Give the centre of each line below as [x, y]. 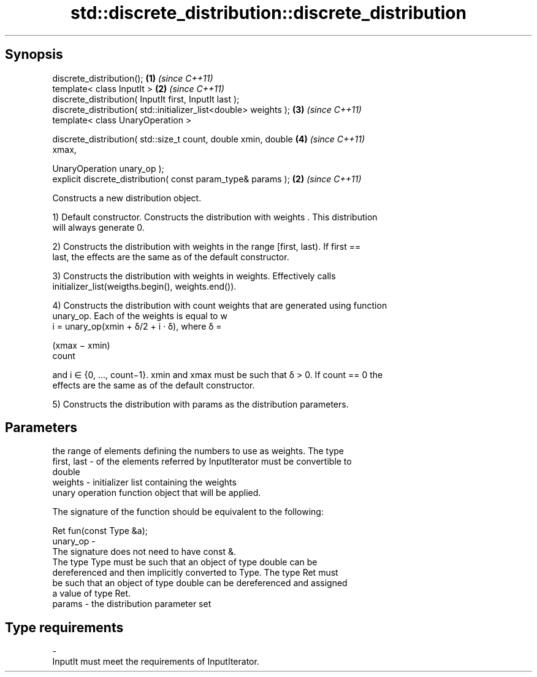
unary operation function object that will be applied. [157, 493]
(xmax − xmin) [81, 345]
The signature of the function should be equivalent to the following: [188, 512]
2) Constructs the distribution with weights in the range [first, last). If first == [207, 246]
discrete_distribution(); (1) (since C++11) [133, 78]
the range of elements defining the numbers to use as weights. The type [198, 451]
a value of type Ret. [92, 594]
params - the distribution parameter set [132, 604]
